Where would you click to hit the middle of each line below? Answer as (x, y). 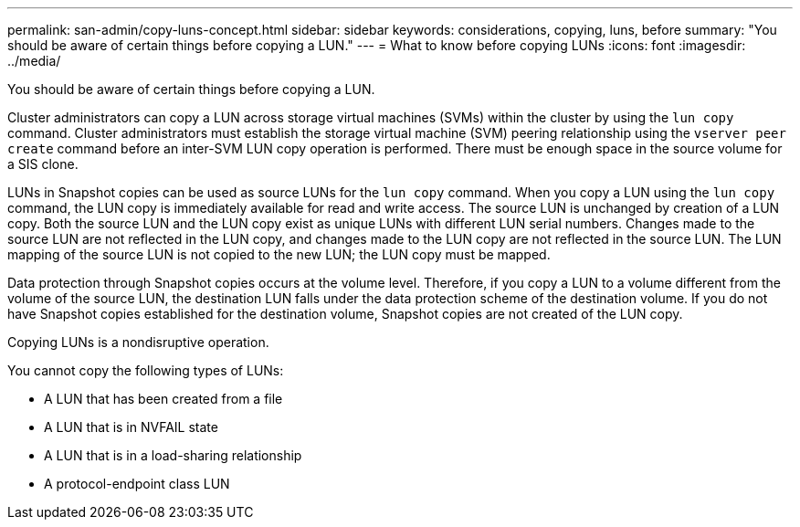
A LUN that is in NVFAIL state (131, 427)
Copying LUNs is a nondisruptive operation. (138, 342)
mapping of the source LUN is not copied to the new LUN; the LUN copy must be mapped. (279, 254)
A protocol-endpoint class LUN (137, 484)
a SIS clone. (43, 164)
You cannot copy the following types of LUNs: (146, 370)
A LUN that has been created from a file (163, 399)
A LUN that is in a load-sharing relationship (173, 455)
